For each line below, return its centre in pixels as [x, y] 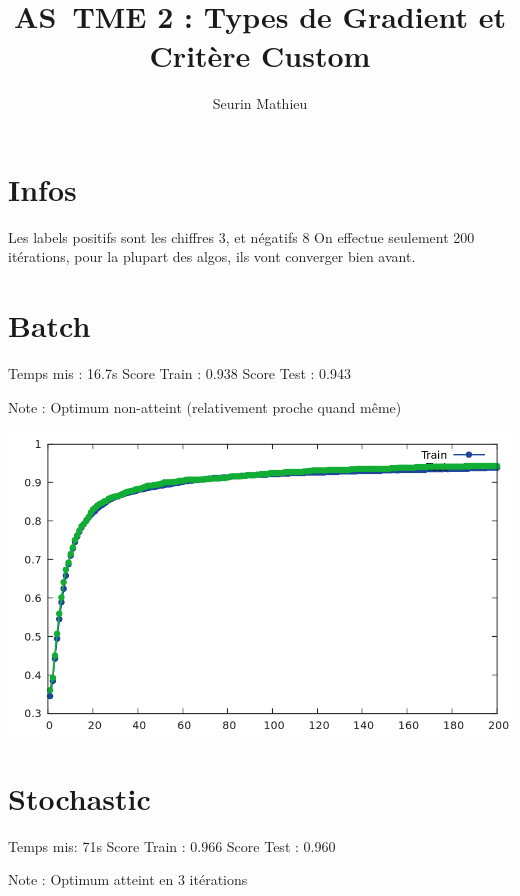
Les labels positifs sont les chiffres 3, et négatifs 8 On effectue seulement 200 [241, 236]
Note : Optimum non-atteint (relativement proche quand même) [205, 406]
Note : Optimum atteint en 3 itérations [128, 879]
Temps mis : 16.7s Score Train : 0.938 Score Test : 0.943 [179, 373]
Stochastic [79, 797]
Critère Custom [260, 55]
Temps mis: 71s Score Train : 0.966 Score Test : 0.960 [172, 845]
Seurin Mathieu [260, 103]
